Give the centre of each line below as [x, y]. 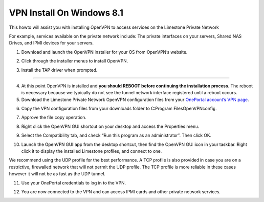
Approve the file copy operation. [54, 118]
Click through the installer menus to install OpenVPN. [75, 61]
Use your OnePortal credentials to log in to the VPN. [74, 182]
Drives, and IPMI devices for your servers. [51, 43]
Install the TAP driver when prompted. [59, 70]
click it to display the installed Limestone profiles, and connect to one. [92, 151]
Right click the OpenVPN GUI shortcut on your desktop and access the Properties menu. [110, 126]
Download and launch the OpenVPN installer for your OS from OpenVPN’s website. [104, 52]
